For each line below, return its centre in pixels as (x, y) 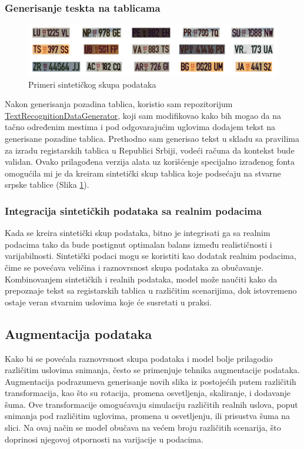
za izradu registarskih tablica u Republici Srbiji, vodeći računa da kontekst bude (150, 150)
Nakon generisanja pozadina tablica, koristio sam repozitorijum (119, 104)
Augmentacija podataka (78, 333)
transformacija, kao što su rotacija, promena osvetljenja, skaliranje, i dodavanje (148, 393)
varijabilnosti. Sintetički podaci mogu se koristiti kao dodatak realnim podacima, (151, 256)
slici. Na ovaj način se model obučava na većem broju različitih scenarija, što (143, 428)
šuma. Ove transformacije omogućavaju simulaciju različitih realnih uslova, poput (151, 404)
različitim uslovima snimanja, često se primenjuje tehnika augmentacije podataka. (152, 370)
